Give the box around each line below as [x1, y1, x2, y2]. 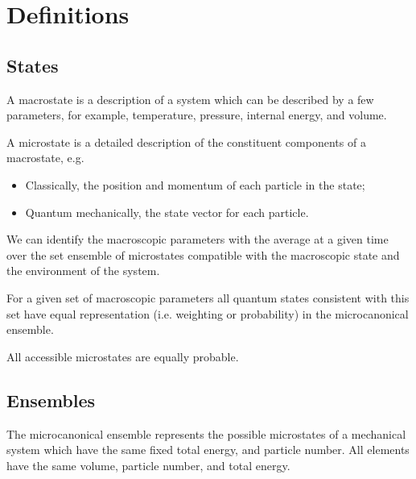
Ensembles [6, 387, 96, 412]
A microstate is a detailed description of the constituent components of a [6, 133, 366, 150]
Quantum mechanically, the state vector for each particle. [25, 203, 309, 220]
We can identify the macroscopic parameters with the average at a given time [6, 231, 389, 248]
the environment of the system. [6, 262, 160, 279]
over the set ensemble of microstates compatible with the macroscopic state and [6, 246, 400, 263]
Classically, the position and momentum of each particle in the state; [25, 176, 365, 193]
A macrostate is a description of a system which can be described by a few [6, 90, 374, 107]
